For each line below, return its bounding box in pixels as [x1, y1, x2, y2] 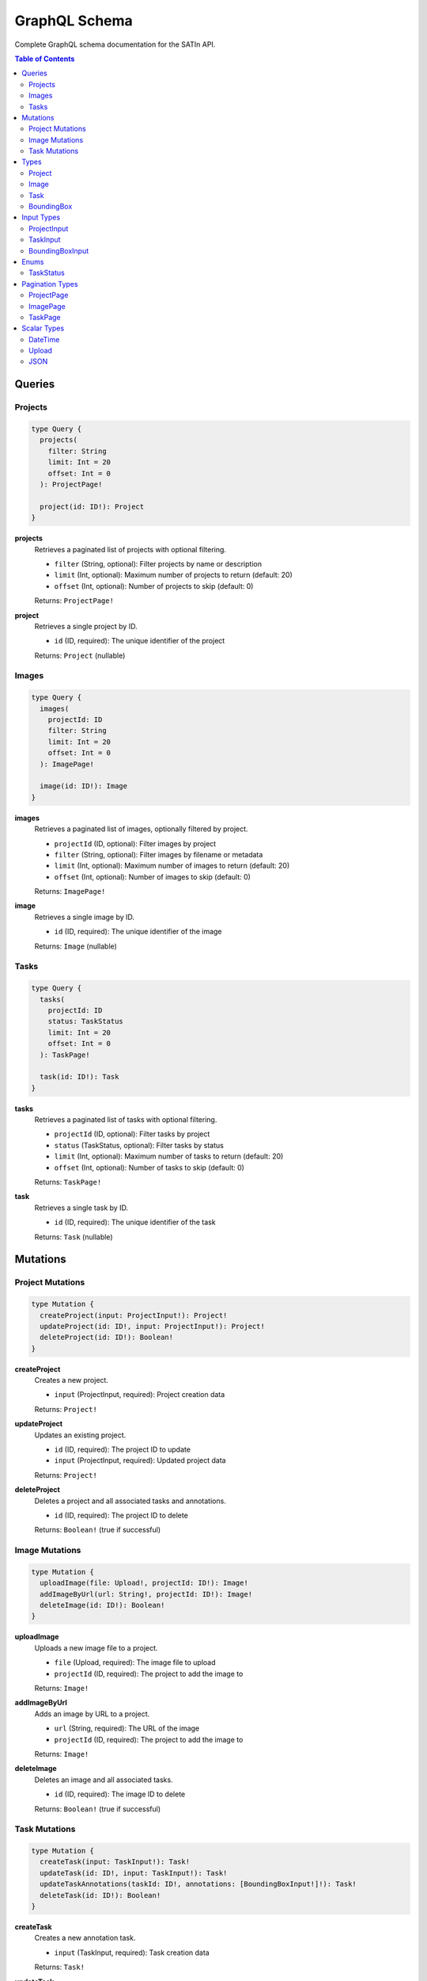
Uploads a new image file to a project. [34, 1643, 158, 1652]
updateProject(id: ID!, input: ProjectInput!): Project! [40, 1322, 265, 1330]
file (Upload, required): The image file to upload [54, 1658, 217, 1667]
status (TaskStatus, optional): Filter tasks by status [54, 1140, 225, 1150]
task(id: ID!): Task [40, 1072, 119, 1082]
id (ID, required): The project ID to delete [54, 1510, 189, 1520]
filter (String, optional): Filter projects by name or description [54, 559, 263, 568]
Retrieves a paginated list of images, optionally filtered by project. [34, 824, 248, 834]
